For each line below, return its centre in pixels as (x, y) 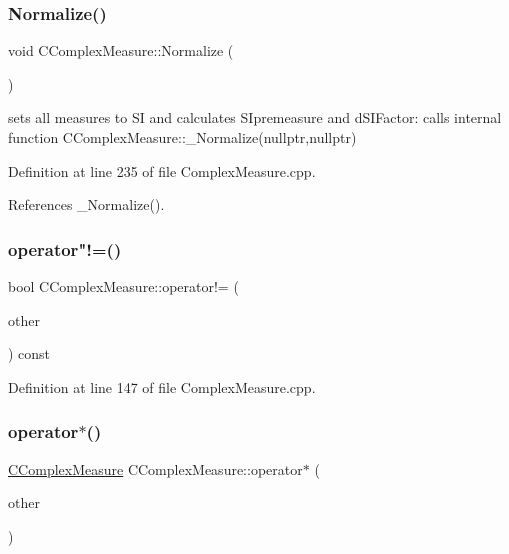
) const (29, 353)
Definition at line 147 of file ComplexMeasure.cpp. (162, 386)
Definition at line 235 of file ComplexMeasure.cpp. (162, 170)
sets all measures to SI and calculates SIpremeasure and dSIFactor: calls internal (255, 117)
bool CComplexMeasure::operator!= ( (123, 286)
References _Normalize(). (86, 204)
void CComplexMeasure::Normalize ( (121, 50)
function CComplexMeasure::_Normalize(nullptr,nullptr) (182, 137)
